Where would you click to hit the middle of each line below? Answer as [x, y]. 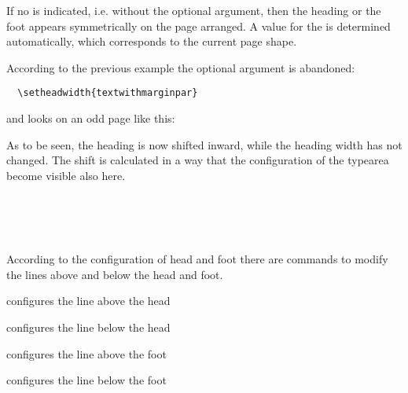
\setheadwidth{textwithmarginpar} [108, 93]
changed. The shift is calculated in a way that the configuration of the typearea [198, 160]
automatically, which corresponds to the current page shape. [152, 41]
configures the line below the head [88, 327]
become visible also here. [66, 175]
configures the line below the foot [86, 380]
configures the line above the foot [86, 353]
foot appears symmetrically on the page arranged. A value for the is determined [198, 26]
